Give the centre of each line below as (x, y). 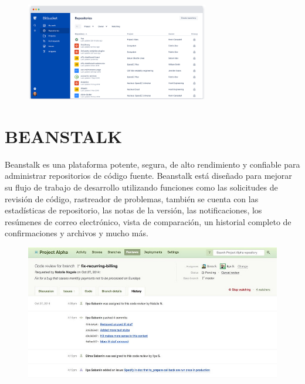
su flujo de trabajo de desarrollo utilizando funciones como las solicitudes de (141, 187)
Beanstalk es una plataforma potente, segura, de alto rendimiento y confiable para (152, 164)
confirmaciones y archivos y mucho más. (77, 233)
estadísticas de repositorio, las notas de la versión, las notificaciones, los (133, 210)
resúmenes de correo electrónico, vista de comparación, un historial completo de (148, 221)
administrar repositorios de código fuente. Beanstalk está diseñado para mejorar (148, 176)
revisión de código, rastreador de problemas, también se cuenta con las (132, 198)
